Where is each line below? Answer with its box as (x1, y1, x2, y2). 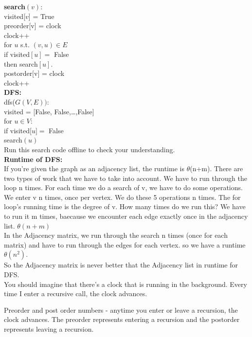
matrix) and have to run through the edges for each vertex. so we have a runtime (4, 239, 246, 249)
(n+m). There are (190, 163, 243, 174)
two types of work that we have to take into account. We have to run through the (4, 173, 247, 183)
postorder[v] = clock (4, 68, 65, 78)
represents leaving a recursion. (4, 324, 94, 334)
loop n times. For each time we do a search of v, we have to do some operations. (4, 182, 243, 193)
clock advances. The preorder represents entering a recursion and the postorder (4, 314, 240, 324)
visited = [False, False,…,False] (4, 106, 94, 116)
